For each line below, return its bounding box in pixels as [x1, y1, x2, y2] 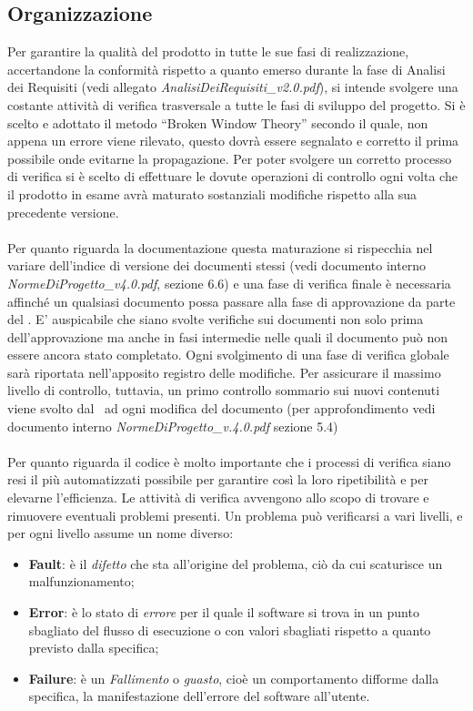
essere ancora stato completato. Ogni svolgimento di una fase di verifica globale [7, 345, 449, 364]
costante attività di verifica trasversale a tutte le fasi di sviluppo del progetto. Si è [7, 95, 466, 114]
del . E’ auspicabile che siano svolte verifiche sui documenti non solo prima [7, 310, 424, 329]
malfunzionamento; [28, 572, 135, 591]
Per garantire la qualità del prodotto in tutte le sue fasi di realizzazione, [7, 42, 409, 61]
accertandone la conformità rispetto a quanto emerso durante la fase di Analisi [7, 59, 446, 78]
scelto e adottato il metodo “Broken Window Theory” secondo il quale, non [7, 113, 428, 132]
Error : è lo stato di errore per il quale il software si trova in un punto [28, 603, 419, 622]
